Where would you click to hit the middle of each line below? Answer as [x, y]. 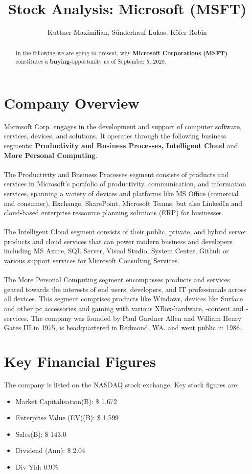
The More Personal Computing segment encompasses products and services [117, 280]
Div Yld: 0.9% [37, 466]
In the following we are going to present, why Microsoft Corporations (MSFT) [121, 53]
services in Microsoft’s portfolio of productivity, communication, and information [125, 184]
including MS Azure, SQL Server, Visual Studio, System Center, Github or [116, 251]
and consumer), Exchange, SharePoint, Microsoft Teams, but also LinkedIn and [123, 203]
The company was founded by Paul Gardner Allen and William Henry [136, 318]
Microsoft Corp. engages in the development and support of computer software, [123, 126]
